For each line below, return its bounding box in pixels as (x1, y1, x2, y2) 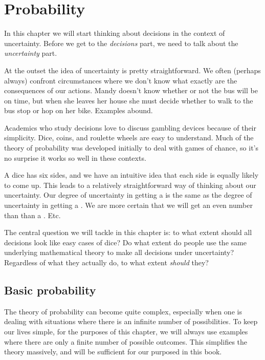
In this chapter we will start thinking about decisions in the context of (4, 28, 225, 38)
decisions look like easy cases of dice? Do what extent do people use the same (4, 237, 247, 247)
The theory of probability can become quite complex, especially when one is (4, 306, 242, 316)
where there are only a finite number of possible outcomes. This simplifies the (4, 336, 248, 347)
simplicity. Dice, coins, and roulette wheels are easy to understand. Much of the (4, 132, 254, 143)
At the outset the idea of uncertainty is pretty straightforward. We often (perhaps (4, 65, 261, 75)
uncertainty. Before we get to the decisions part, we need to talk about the (4, 37, 238, 48)
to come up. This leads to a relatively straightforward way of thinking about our (4, 179, 256, 190)
